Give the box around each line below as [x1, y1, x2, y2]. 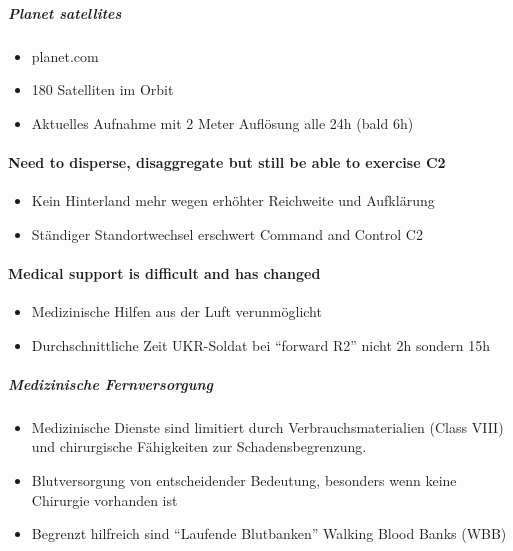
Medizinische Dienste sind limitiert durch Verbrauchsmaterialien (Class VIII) [31, 416, 504, 437]
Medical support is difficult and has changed [8, 262, 321, 283]
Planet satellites [8, 2, 122, 23]
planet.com [31, 45, 99, 66]
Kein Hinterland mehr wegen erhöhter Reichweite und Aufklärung [31, 190, 435, 211]
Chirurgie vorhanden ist [31, 489, 178, 510]
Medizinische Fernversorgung [8, 373, 214, 394]
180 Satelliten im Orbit [31, 79, 174, 100]
